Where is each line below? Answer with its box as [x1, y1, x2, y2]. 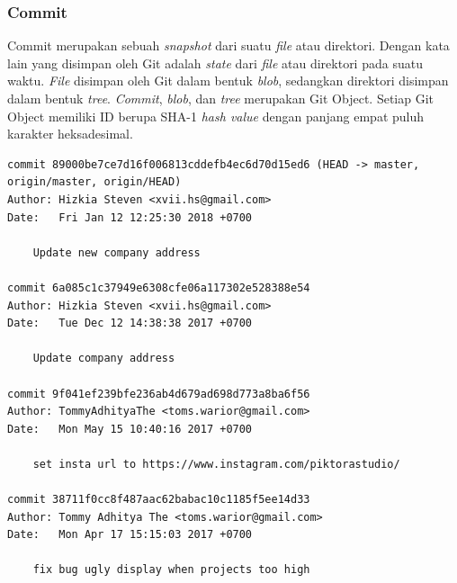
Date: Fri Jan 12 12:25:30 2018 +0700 [7, 211, 253, 224]
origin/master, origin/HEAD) [7, 175, 182, 189]
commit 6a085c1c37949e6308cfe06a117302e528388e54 [7, 281, 310, 294]
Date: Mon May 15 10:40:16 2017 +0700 [7, 422, 253, 435]
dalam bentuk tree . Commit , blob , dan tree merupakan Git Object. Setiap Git [7, 89, 435, 107]
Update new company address [32, 246, 201, 259]
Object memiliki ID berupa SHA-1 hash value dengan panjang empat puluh [7, 106, 425, 125]
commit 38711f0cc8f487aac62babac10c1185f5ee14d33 [7, 493, 310, 507]
